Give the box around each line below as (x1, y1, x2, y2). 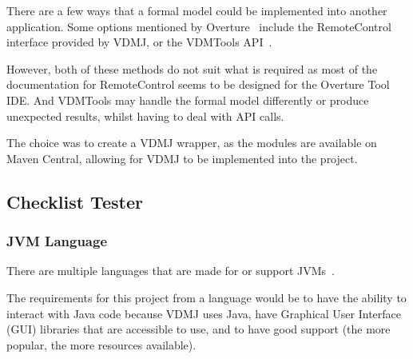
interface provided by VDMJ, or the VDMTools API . (6, 34, 272, 50)
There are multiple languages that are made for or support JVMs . (6, 262, 335, 279)
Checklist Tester (6, 189, 143, 213)
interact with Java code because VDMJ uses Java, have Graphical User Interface (6, 305, 402, 321)
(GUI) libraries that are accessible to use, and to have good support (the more (6, 321, 391, 337)
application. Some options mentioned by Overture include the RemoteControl (6, 18, 391, 34)
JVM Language (6, 231, 108, 251)
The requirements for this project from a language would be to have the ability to (6, 289, 407, 305)
